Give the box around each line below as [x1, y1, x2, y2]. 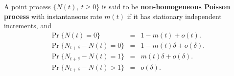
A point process [4, 1, 51, 11]
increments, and [4, 20, 51, 31]
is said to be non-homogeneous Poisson [102, 1, 231, 11]
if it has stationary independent [127, 11, 222, 21]
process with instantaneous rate [4, 11, 102, 21]
